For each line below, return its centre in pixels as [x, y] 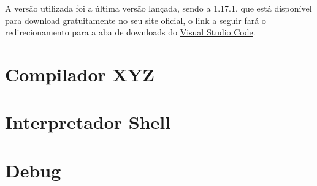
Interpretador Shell [88, 122]
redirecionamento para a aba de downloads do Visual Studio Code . [130, 32]
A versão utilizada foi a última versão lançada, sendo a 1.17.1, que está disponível [158, 8]
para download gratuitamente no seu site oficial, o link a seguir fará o [136, 20]
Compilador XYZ [80, 74]
